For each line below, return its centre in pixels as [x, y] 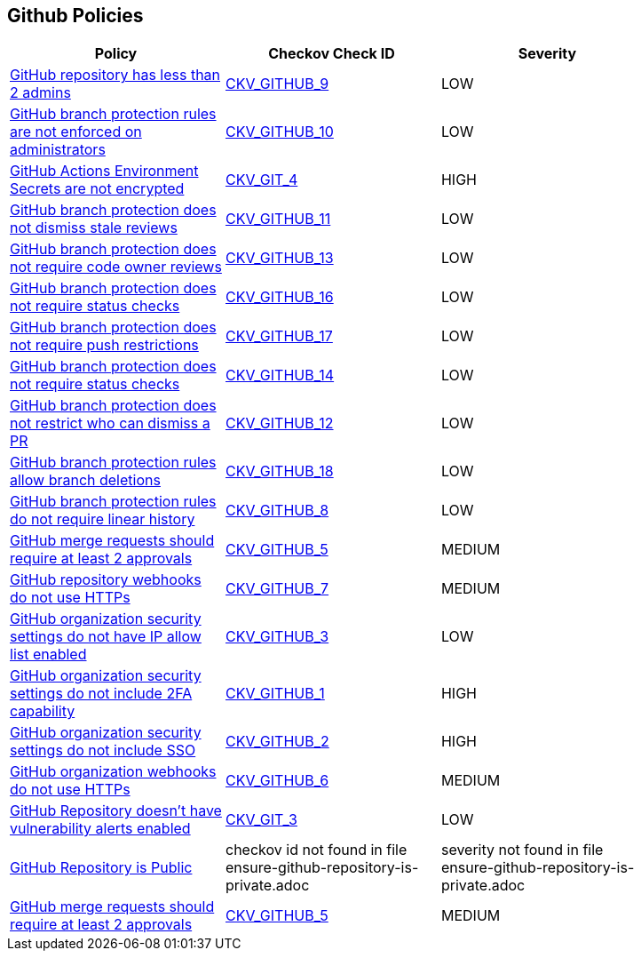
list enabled [48, 655]
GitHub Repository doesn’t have [116, 811]
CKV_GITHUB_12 [279, 423]
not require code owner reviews [116, 267]
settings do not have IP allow [106, 637]
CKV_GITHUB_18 [279, 471]
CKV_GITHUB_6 [277, 781]
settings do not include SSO [103, 750]
